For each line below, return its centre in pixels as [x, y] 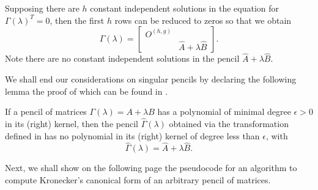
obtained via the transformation [229, 123]
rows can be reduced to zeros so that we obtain [203, 20]
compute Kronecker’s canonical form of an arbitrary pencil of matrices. [138, 180]
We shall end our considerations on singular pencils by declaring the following [151, 79]
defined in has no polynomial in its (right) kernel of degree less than [132, 135]
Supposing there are [42, 8]
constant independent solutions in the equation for [185, 8]
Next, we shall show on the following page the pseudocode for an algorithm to [151, 168]
